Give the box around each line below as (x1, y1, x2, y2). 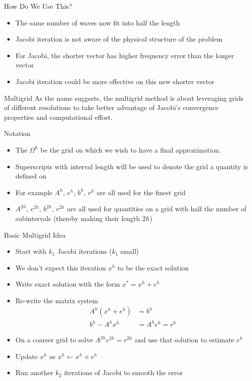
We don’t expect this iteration (15, 262, 106, 272)
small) (120, 246, 139, 256)
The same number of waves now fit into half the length (15, 17, 180, 27)
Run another (15, 367, 53, 378)
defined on (15, 171, 46, 181)
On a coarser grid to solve (15, 335, 93, 345)
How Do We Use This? (4, 1, 72, 11)
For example (15, 187, 53, 197)
